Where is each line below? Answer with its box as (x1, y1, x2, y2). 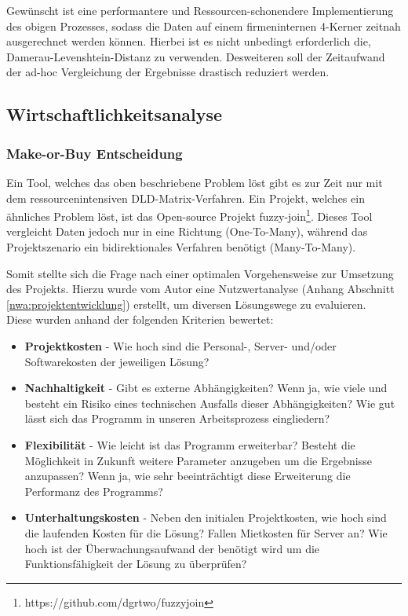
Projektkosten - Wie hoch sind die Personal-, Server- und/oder (24, 337, 337, 354)
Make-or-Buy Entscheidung (6, 143, 183, 163)
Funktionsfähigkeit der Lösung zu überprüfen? (24, 555, 247, 572)
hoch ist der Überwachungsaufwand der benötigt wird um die (24, 540, 320, 556)
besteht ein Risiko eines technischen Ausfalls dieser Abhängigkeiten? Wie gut (24, 394, 395, 411)
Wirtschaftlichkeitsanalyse (6, 102, 223, 126)
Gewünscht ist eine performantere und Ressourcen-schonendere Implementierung (6, 2, 394, 18)
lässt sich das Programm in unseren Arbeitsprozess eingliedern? (24, 410, 330, 427)
